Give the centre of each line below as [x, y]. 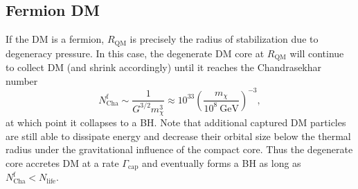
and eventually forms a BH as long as [222, 162]
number [22, 80]
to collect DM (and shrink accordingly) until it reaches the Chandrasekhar [164, 67]
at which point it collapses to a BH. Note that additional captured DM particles [176, 122]
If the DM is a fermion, [55, 39]
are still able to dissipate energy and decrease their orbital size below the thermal [178, 136]
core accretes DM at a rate [62, 162]
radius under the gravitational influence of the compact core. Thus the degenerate [179, 149]
